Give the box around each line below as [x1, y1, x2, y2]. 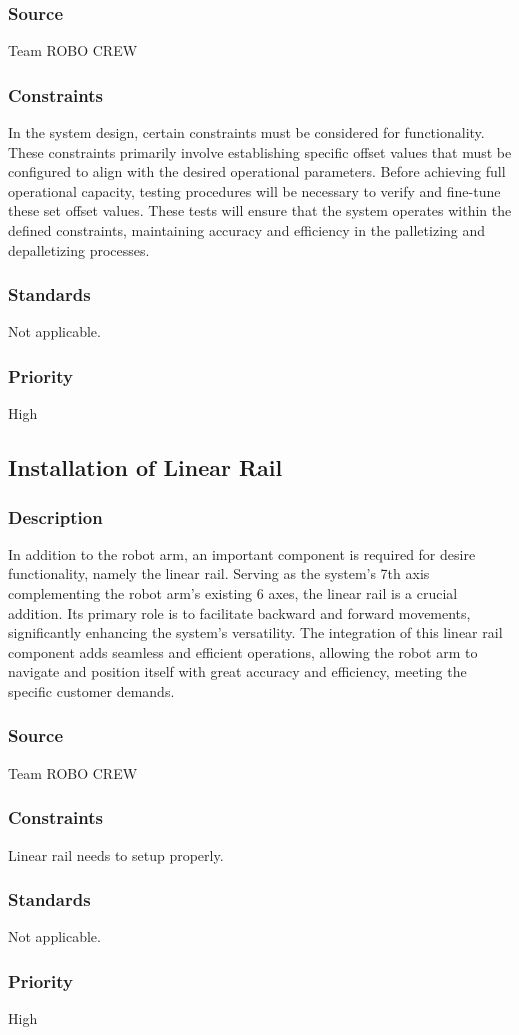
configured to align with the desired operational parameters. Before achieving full [8, 161, 506, 182]
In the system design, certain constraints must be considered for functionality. [8, 122, 485, 143]
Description [8, 504, 103, 529]
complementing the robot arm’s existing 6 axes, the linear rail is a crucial [8, 583, 458, 603]
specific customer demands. [8, 680, 175, 701]
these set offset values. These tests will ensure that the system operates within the [8, 200, 512, 221]
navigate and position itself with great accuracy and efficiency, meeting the [8, 661, 467, 682]
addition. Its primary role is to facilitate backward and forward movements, [8, 602, 471, 623]
